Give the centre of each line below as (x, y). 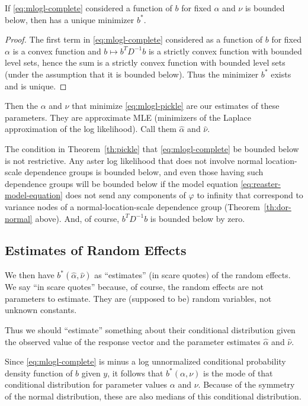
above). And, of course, (77, 218)
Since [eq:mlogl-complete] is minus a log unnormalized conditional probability (145, 361)
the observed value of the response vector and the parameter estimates (133, 341)
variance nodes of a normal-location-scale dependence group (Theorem (132, 206)
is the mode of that (238, 373)
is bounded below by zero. (198, 218)
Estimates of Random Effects (96, 250)
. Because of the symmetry (246, 384)
